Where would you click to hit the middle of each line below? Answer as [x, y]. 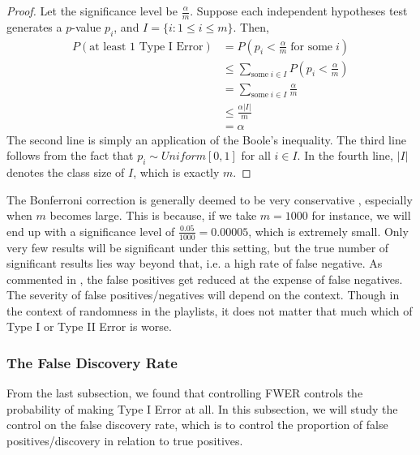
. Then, [251, 26]
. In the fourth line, [345, 155]
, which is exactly [176, 172]
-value [86, 26]
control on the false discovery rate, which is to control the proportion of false [197, 425]
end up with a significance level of [91, 231]
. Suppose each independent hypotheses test [299, 11]
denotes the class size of [66, 172]
